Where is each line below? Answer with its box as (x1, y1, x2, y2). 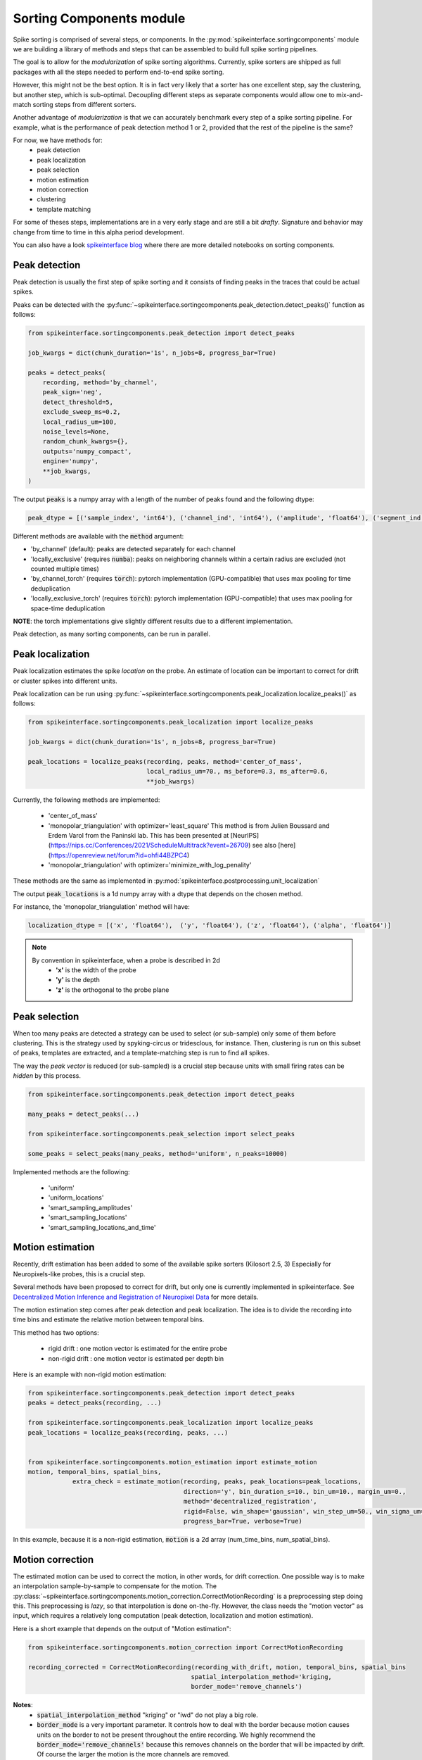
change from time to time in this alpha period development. (13, 227, 184, 236)
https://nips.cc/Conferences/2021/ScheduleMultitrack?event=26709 (50, 841, 249, 850)
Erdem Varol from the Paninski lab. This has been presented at (48, 831, 229, 839)
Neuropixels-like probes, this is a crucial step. (13, 1269, 146, 1278)
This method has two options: (13, 1328, 100, 1337)
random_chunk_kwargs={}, (42, 437, 129, 446)
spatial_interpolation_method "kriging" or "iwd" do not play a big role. (37, 1711, 258, 1719)
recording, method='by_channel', (42, 378, 158, 386)
